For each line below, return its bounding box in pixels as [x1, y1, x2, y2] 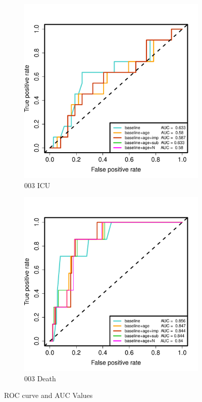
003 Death [24, 373, 56, 383]
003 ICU [24, 180, 50, 190]
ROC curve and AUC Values [4, 390, 93, 400]
